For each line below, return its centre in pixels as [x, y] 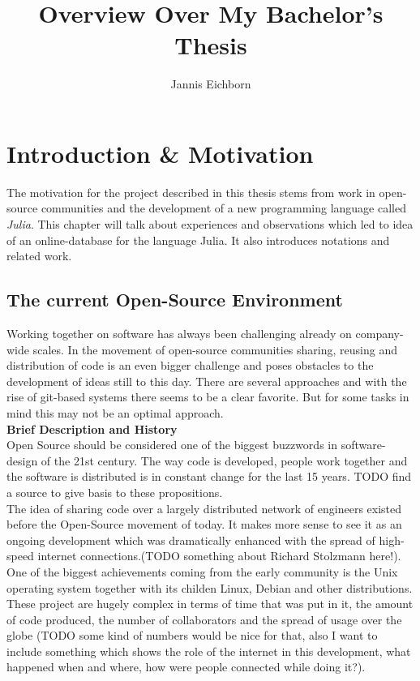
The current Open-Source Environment [175, 300]
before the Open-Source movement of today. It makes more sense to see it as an [204, 524]
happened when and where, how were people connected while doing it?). [186, 667]
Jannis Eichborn [211, 84]
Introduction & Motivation [160, 153]
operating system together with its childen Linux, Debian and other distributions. [210, 587]
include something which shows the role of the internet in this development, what [209, 651]
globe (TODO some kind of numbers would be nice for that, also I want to [192, 635]
